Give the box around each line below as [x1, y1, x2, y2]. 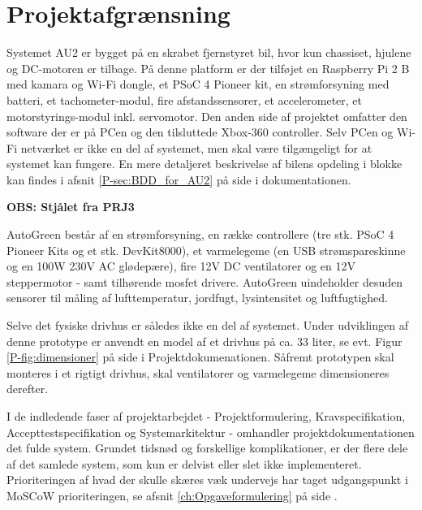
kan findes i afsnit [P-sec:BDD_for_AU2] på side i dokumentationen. [6, 171, 351, 188]
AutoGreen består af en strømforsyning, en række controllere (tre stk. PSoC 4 [6, 226, 394, 243]
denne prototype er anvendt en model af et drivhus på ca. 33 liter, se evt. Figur [6, 332, 403, 349]
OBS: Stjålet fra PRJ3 [6, 198, 135, 215]
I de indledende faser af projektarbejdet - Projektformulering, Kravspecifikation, [6, 408, 406, 424]
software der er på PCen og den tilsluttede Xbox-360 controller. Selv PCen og [6, 123, 394, 140]
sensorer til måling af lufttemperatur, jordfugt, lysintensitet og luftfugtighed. [6, 289, 388, 306]
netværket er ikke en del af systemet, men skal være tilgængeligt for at [20, 139, 372, 156]
